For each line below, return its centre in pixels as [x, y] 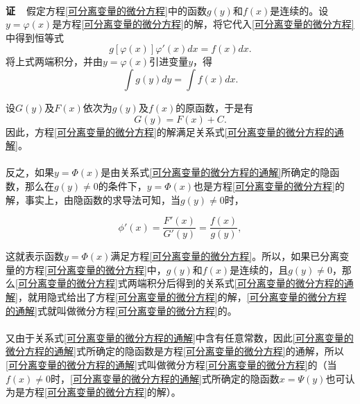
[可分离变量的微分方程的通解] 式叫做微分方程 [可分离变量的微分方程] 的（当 [171, 364]
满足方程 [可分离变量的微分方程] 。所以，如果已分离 [225, 256]
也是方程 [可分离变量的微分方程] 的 [269, 185]
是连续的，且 [259, 269]
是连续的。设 [299, 10]
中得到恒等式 [35, 37]
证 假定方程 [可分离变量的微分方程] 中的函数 [106, 10]
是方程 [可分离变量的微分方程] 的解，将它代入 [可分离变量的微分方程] [203, 24]
